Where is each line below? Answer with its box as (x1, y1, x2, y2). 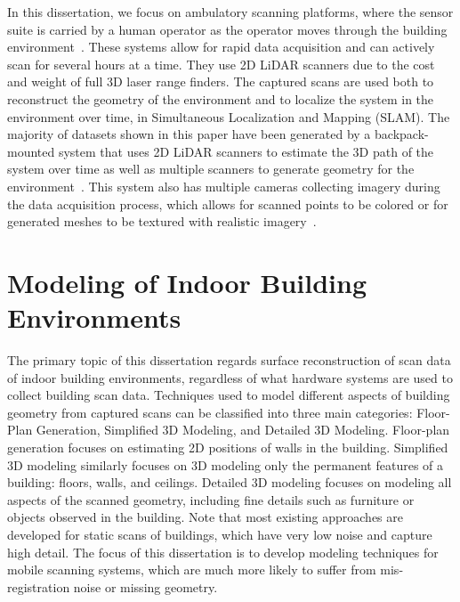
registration (7, 577, 70, 596)
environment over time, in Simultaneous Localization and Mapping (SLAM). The (7, 107, 450, 126)
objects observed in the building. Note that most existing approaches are (7, 508, 404, 526)
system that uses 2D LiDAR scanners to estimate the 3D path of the (58, 142, 434, 160)
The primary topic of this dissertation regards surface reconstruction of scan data (7, 351, 451, 370)
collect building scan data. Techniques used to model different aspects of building (7, 386, 450, 404)
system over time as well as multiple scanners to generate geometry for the (7, 159, 415, 178)
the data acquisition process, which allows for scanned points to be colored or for (7, 194, 448, 213)
